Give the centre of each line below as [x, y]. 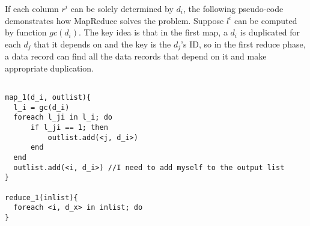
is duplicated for [270, 32]
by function [26, 32]
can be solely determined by [122, 8]
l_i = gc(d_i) [41, 107]
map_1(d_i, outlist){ [48, 98]
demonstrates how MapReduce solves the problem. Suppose [114, 20]
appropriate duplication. [49, 68]
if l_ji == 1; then [69, 128]
